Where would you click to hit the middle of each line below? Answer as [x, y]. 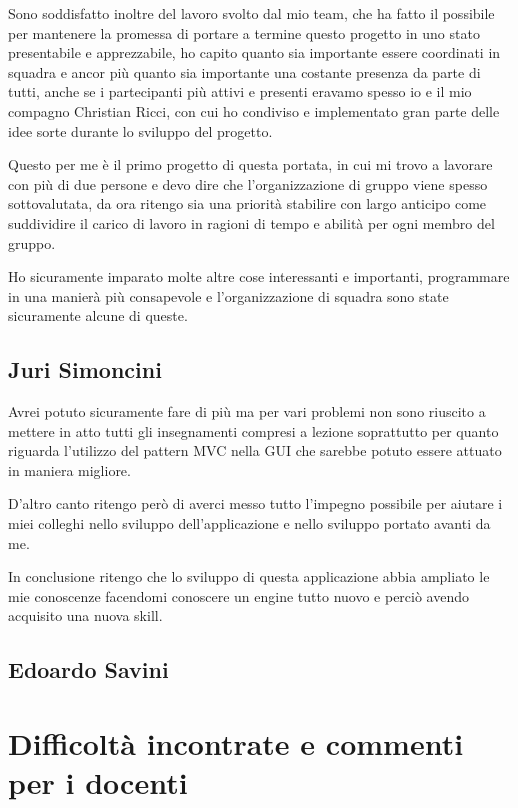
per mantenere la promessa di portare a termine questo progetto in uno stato [244, 32]
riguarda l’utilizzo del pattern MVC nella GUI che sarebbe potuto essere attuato [255, 450]
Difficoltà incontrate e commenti [236, 743]
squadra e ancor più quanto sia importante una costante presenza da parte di [244, 71]
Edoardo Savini [88, 669]
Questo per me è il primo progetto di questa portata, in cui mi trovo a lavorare [250, 164]
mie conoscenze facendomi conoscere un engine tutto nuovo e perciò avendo [239, 595]
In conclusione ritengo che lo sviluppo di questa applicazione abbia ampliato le [249, 576]
